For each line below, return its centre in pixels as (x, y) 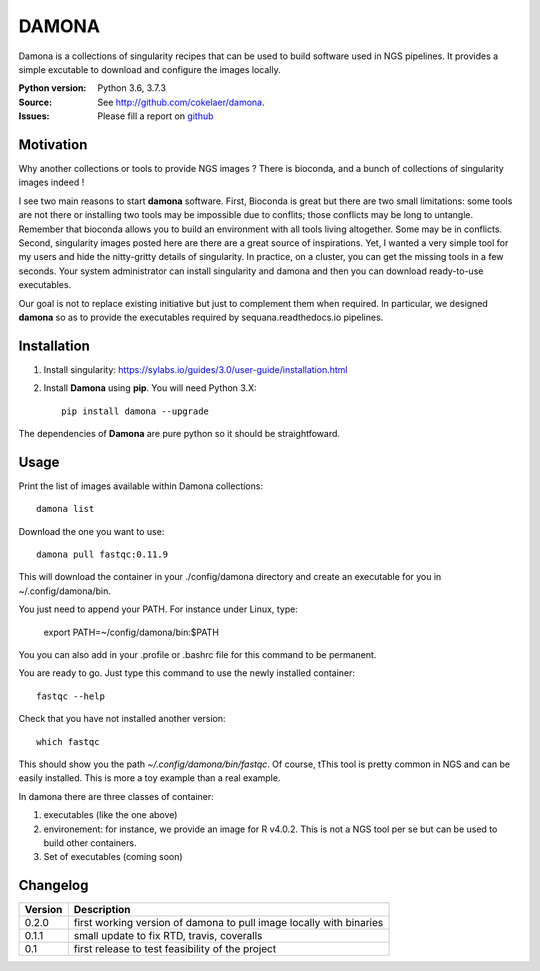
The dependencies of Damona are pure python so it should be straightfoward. (179, 433)
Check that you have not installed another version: (122, 719)
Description (102, 910)
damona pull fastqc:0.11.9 (102, 554)
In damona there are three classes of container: (116, 796)
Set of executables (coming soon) (113, 857)
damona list (65, 509)
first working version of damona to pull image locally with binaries (228, 923)
